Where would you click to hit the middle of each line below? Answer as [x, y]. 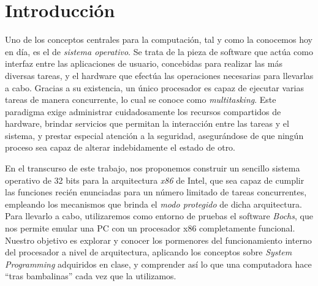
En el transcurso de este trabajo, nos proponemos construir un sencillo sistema [153, 168]
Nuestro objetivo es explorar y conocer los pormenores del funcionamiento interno [158, 240]
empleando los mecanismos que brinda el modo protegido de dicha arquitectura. [153, 204]
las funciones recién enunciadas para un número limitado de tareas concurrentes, [156, 192]
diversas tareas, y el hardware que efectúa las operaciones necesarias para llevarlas [159, 75]
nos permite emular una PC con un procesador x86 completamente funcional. [150, 228]
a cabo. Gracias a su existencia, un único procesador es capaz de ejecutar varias [154, 87]
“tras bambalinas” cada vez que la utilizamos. [91, 276]
